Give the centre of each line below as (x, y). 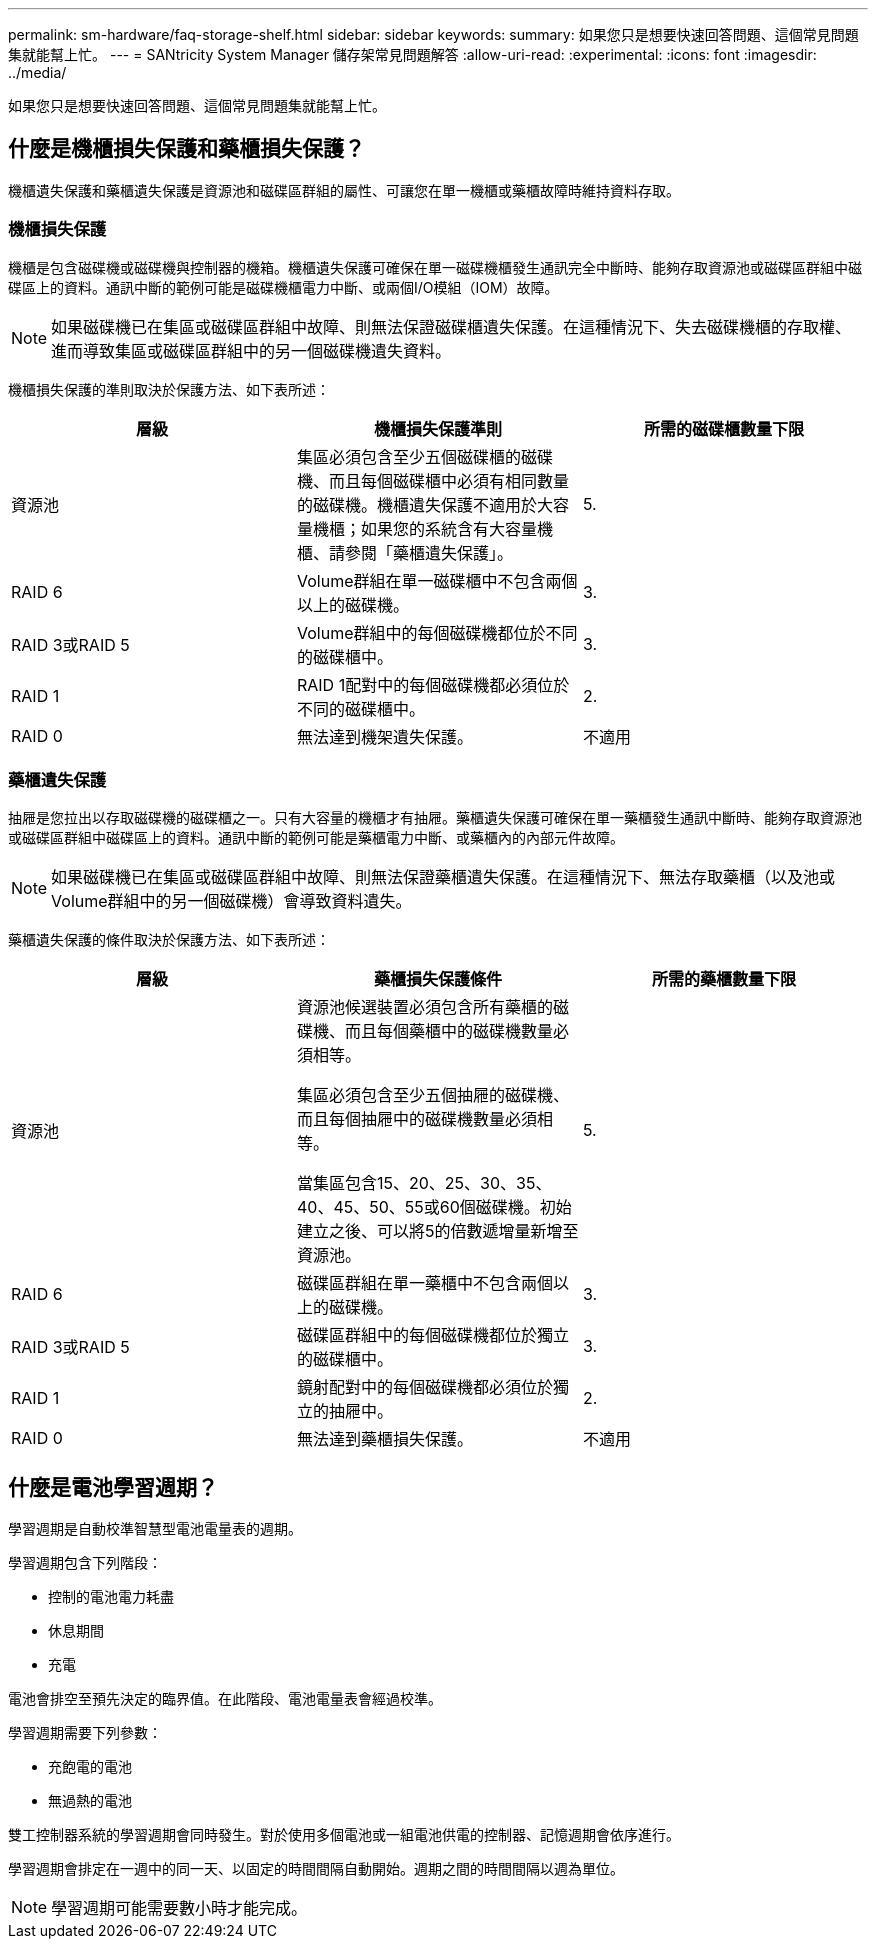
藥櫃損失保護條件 (437, 979)
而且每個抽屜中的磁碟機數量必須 (416, 1119)
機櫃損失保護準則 (437, 428)
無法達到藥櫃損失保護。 (384, 1439)
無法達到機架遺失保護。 (384, 736)
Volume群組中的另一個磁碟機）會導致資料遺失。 (231, 901)
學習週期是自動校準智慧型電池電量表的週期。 (155, 1529)
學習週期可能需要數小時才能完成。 (179, 1908)
